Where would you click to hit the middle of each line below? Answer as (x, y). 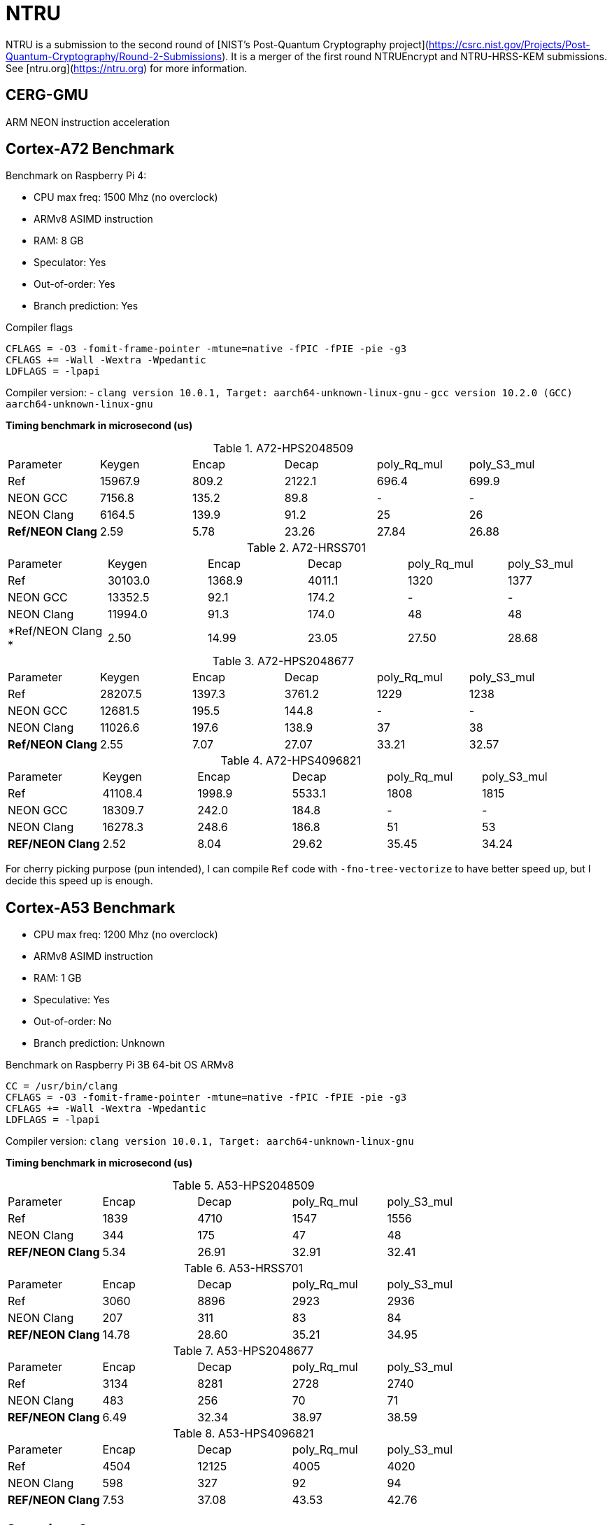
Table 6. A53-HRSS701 (243, 1268)
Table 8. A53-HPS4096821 (243, 1434)
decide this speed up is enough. (79, 881)
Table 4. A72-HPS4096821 (291, 761)
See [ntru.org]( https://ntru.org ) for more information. (127, 68)
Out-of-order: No (73, 1022)
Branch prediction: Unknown (99, 1043)
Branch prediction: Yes (86, 306)
